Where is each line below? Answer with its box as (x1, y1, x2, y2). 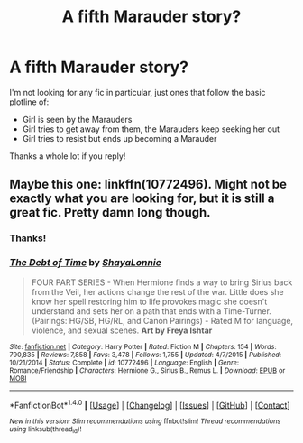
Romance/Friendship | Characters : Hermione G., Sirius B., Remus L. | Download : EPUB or (9, 365, 286, 375)
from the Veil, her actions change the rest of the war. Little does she (31, 286, 284, 297)
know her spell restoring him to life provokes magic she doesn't (31, 296, 268, 307)
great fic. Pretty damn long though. (9, 205, 211, 220)
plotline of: (9, 97, 50, 107)
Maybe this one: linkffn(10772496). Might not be (9, 177, 287, 192)
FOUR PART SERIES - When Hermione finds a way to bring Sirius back (31, 277, 293, 288)
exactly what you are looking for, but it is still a (9, 191, 275, 207)
